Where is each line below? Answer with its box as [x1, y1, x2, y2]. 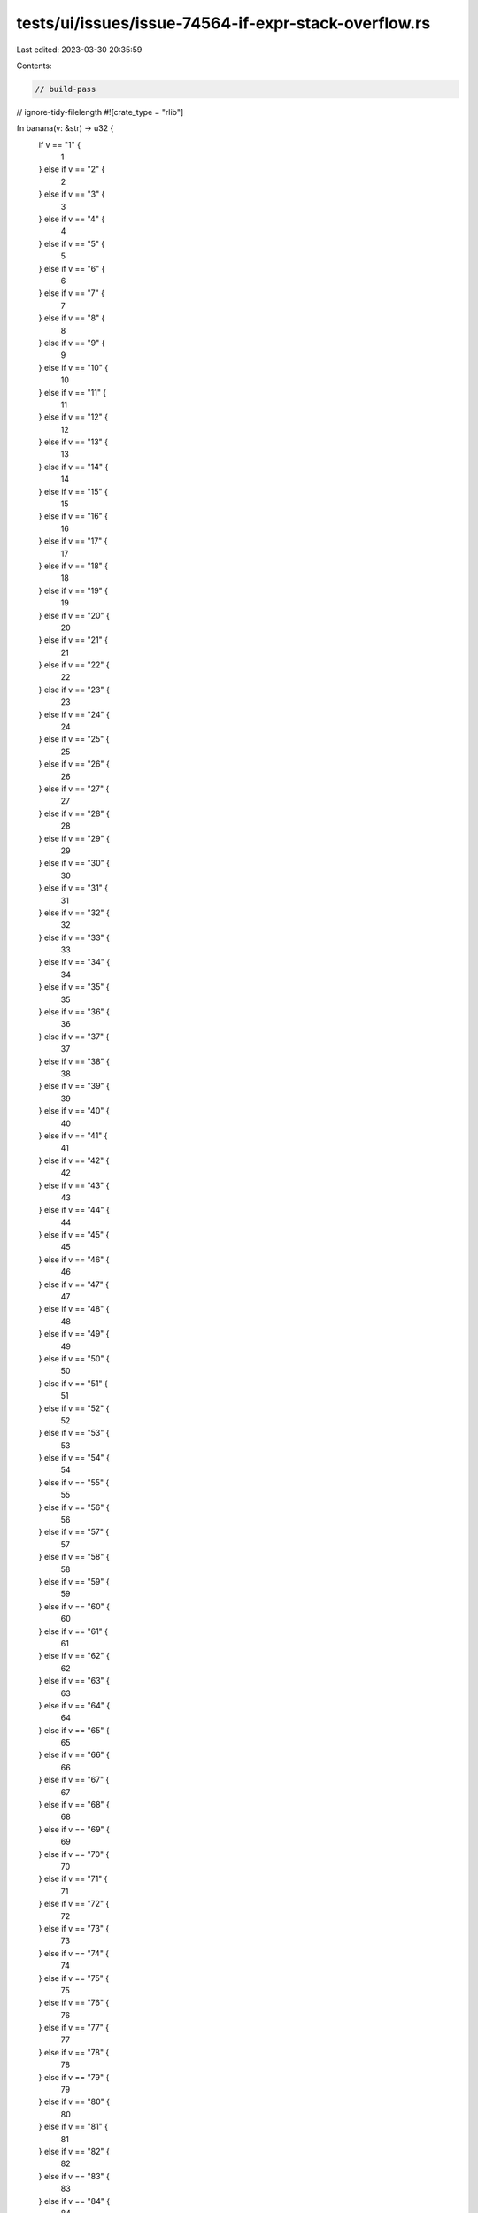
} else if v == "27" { [38, 783, 110, 794]
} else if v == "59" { [38, 1577, 110, 1586]
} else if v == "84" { [38, 2195, 111, 2206]
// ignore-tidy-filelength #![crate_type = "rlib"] [16, 106, 184, 117]
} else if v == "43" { [38, 1180, 110, 1191]
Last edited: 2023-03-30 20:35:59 [16, 44, 143, 55]
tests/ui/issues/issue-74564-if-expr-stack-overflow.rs [16, 13, 431, 33]
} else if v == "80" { [38, 2096, 111, 2107]
